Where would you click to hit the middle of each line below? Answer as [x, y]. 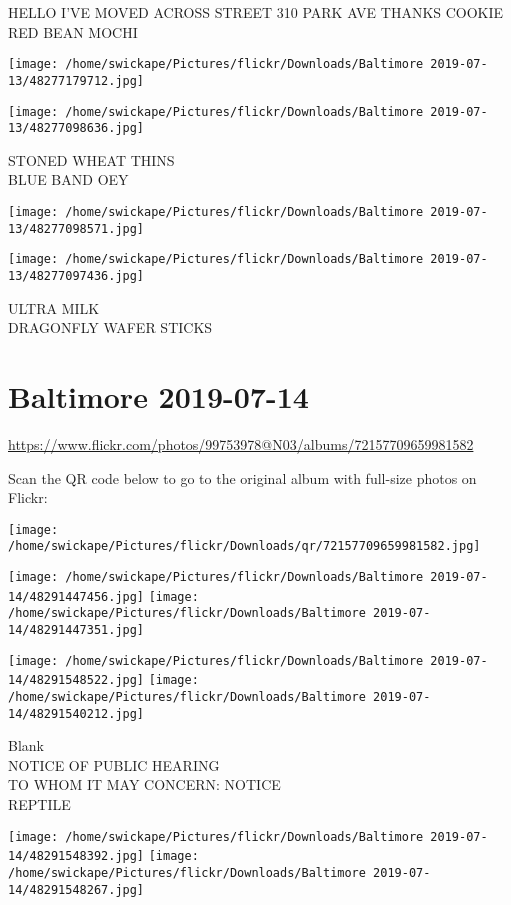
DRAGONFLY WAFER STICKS [110, 327]
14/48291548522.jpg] [76, 680]
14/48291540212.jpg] [76, 713]
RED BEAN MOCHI [73, 31]
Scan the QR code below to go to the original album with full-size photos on [242, 477]
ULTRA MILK [54, 307]
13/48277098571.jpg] [76, 228]
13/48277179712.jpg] [76, 80]
